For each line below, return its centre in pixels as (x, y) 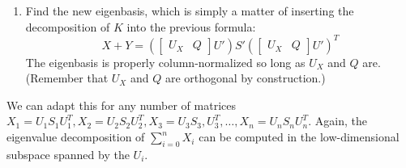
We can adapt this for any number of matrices (121, 105)
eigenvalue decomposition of (76, 137)
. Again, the (338, 121)
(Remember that (67, 78)
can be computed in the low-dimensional (299, 137)
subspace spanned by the (68, 154)
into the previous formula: (191, 26)
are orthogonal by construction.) (245, 78)
